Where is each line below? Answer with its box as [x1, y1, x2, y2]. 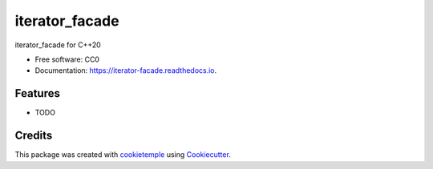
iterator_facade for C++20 [14, 40, 102, 50]
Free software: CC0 [34, 54, 100, 64]
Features [14, 87, 60, 100]
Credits [14, 129, 53, 143]
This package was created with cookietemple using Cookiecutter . [14, 150, 232, 159]
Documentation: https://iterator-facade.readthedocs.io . [34, 66, 217, 75]
